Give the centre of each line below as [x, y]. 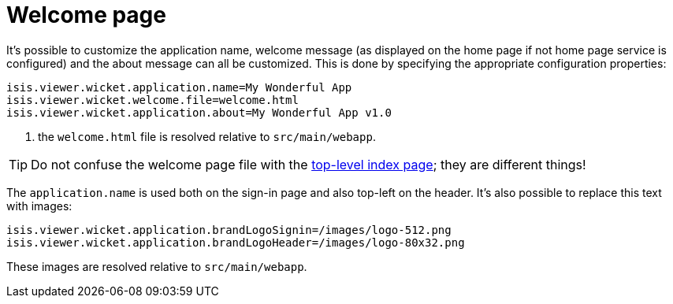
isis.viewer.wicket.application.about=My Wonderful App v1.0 [199, 112]
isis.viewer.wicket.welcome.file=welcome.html [152, 100]
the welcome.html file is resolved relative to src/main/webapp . [207, 136]
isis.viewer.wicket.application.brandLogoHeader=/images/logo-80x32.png [236, 242]
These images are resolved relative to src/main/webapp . [157, 266]
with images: [39, 206]
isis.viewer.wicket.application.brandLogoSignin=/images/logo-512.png [229, 230]
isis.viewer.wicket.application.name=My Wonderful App [179, 87]
